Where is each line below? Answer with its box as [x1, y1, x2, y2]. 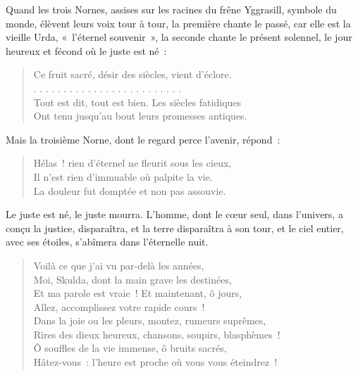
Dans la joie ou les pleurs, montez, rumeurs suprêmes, [33, 313, 266, 328]
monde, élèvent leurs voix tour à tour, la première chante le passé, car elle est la [6, 15, 351, 30]
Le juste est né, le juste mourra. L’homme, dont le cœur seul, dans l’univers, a [6, 207, 343, 222]
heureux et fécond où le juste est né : [6, 43, 167, 58]
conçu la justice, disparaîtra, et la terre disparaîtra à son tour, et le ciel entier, [6, 220, 344, 235]
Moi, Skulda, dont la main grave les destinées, [33, 272, 232, 286]
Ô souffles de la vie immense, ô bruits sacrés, [33, 341, 227, 355]
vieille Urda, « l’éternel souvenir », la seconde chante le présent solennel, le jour [6, 30, 352, 44]
